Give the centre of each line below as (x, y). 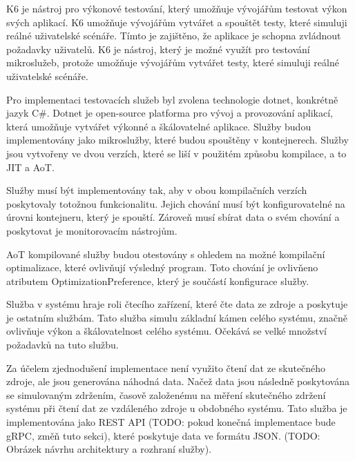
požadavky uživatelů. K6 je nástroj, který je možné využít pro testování (158, 49)
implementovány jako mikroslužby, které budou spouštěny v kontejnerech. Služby (177, 140)
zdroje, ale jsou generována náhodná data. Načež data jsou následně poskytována (178, 381)
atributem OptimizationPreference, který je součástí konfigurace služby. (158, 281)
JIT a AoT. (30, 167)
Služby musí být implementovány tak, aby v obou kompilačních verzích (157, 190)
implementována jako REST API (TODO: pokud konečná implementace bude (171, 422)
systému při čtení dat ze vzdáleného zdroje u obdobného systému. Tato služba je (177, 408)
